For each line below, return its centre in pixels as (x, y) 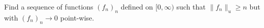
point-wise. (77, 17)
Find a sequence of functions (49, 6)
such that (191, 6)
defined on (137, 6)
